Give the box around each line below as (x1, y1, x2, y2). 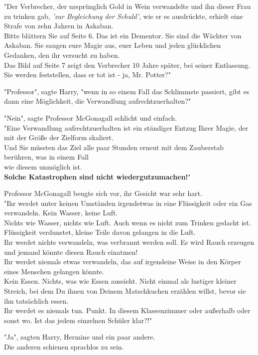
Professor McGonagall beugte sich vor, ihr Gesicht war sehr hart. (4, 188, 203, 198)
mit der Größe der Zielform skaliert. (4, 132, 114, 143)
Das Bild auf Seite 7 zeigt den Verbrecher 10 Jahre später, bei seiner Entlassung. (4, 59, 251, 70)
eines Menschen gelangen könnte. (4, 266, 105, 276)
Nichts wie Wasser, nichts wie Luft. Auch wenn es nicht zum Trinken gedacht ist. (4, 217, 251, 227)
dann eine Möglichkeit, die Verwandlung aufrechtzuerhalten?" (4, 96, 191, 106)
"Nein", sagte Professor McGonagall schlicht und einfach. (4, 112, 177, 123)
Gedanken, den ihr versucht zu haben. (4, 49, 120, 60)
